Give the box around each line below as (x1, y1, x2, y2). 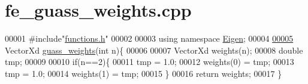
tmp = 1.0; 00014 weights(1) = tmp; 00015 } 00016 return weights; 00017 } (5, 67, 282, 79)
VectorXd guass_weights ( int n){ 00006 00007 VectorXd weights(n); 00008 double (5, 43, 303, 56)
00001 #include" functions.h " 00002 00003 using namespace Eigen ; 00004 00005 (5, 32, 294, 45)
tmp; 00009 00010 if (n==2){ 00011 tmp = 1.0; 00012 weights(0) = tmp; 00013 (5, 55, 294, 68)
